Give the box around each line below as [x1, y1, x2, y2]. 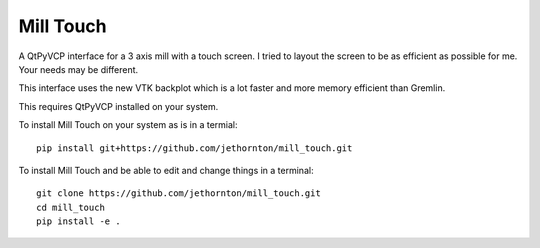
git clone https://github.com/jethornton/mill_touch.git [36, 188, 322, 199]
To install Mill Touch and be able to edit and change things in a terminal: [18, 164, 314, 176]
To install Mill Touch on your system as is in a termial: [18, 119, 239, 131]
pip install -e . [36, 216, 121, 227]
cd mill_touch [36, 201, 105, 213]
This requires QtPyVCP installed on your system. [18, 100, 219, 112]
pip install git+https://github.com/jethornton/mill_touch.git [36, 142, 353, 154]
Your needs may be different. [18, 63, 139, 75]
